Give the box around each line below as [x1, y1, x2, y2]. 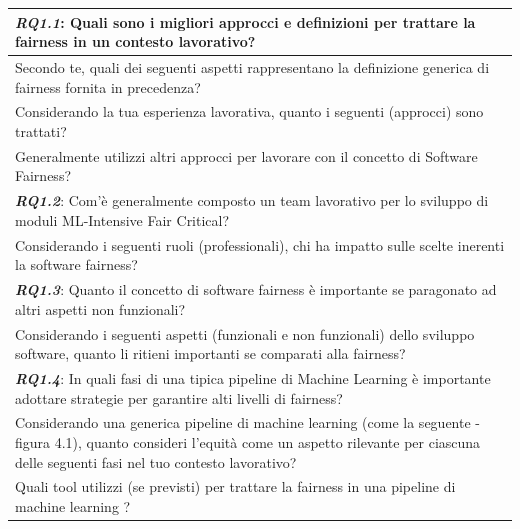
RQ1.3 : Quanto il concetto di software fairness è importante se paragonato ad [15, 279, 497, 300]
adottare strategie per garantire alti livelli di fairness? [15, 387, 343, 408]
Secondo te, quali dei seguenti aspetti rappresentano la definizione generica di [15, 56, 490, 77]
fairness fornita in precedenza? [15, 76, 201, 97]
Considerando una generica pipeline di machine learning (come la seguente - [15, 412, 480, 433]
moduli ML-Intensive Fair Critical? [15, 209, 230, 230]
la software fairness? [15, 254, 138, 275]
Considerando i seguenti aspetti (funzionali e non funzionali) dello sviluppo [15, 323, 475, 344]
